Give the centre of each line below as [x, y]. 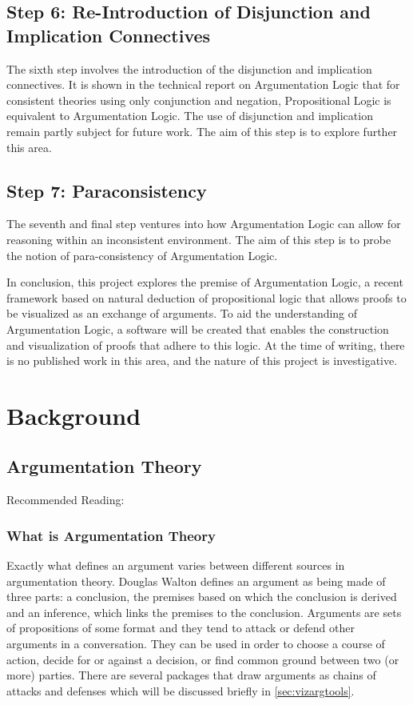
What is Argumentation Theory [111, 535]
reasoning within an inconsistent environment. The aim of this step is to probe [199, 239]
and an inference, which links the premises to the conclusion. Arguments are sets [204, 612]
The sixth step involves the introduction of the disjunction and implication [189, 68]
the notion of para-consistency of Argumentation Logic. [142, 255]
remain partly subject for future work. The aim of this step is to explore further [202, 131]
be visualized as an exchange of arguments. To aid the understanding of [182, 313]
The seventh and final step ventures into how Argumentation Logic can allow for [204, 224]
